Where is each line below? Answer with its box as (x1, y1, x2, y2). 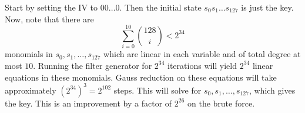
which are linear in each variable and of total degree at (103, 48, 301, 60)
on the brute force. (187, 97, 255, 109)
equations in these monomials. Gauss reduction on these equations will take (5, 71, 277, 83)
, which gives (249, 84, 296, 96)
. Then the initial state (119, 1, 202, 13)
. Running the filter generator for (33, 59, 152, 71)
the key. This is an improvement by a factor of (5, 97, 172, 109)
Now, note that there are (5, 12, 94, 25)
